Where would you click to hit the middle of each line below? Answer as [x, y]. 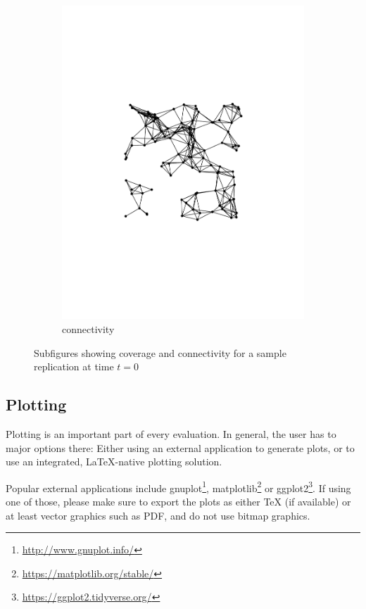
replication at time [74, 366]
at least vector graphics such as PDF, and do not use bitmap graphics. [158, 515]
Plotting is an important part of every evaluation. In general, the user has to [171, 433]
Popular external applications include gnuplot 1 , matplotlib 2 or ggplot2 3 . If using [178, 486]
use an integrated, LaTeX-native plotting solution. [114, 462]
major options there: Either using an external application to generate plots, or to [180, 447]
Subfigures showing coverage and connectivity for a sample [160, 352]
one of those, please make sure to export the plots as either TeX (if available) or [178, 501]
